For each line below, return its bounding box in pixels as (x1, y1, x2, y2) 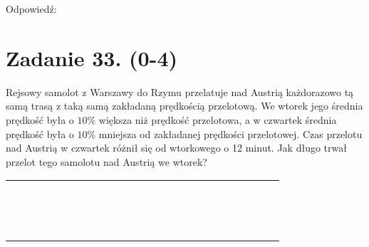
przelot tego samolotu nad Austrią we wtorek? (6, 154, 207, 169)
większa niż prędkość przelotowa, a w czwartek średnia (98, 112, 337, 127)
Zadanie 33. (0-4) (6, 43, 177, 72)
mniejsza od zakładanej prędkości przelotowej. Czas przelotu (98, 126, 363, 141)
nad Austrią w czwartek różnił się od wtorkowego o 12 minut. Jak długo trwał (6, 140, 347, 155)
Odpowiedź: (6, 1, 57, 16)
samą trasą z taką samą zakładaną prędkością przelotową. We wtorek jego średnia (6, 98, 363, 113)
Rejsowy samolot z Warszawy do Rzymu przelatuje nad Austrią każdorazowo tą (6, 84, 354, 99)
